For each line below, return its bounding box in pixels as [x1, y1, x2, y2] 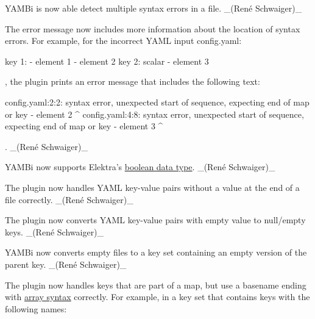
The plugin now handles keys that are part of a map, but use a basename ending [5, 278, 306, 291]
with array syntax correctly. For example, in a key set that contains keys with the [5, 290, 310, 303]
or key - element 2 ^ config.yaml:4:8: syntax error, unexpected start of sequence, [5, 107, 304, 120]
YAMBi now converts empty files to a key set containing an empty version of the [5, 246, 307, 259]
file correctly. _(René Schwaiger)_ [5, 193, 133, 206]
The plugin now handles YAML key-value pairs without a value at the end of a [5, 181, 300, 193]
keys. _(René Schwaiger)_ [5, 225, 104, 238]
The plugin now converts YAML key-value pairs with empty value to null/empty [5, 213, 306, 226]
